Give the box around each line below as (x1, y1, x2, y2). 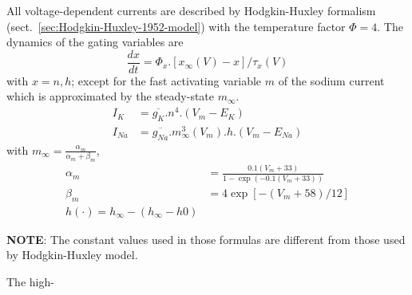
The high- (6, 273, 54, 289)
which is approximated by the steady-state (6, 88, 215, 104)
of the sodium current (278, 72, 385, 88)
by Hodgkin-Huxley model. (6, 246, 138, 263)
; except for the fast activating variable (71, 72, 262, 88)
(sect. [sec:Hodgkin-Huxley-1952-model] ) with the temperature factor (6, 18, 346, 34)
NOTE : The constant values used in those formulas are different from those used (6, 230, 406, 247)
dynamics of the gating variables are (6, 33, 184, 50)
